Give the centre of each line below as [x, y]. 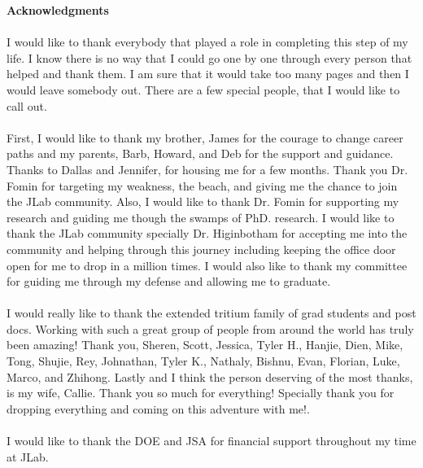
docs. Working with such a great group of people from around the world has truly [210, 328]
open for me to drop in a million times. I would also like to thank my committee [207, 265]
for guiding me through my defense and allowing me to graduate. [169, 281]
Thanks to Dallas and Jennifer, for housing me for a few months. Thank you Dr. [207, 169]
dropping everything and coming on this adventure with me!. [158, 408]
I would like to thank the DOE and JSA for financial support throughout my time [211, 441]
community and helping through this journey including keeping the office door [201, 249]
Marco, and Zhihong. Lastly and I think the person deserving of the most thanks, [210, 376]
